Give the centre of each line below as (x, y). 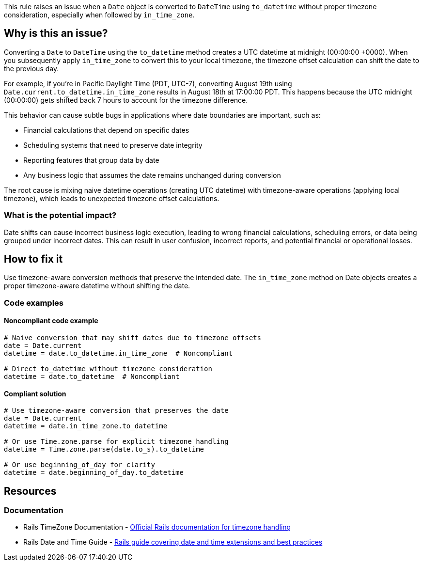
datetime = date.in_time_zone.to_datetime (86, 426)
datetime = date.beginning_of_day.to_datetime (94, 473)
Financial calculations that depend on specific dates (106, 130)
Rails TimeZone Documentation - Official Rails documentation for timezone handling (157, 527)
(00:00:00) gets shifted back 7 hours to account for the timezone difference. (126, 100)
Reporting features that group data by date (91, 160)
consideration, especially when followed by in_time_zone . (99, 15)
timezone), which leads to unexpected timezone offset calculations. (112, 198)
